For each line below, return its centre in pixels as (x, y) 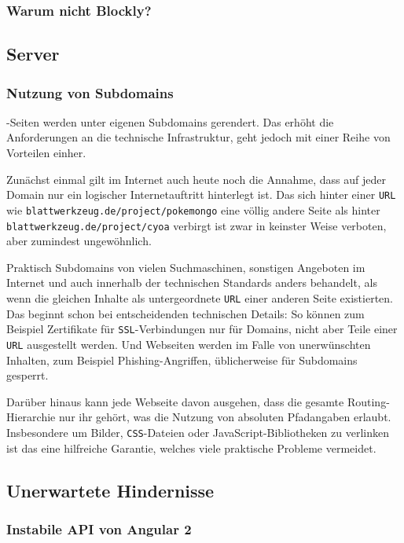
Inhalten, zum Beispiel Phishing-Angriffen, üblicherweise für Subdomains (182, 360)
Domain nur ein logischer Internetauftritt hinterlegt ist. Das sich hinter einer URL (201, 194)
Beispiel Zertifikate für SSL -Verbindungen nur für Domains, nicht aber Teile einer (202, 329)
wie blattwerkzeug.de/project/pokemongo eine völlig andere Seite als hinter (193, 209)
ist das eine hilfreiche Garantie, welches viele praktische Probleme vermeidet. (191, 448)
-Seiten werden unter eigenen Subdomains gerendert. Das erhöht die (170, 121)
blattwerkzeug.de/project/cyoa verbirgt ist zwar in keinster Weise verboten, (196, 225)
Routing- (368, 401)
